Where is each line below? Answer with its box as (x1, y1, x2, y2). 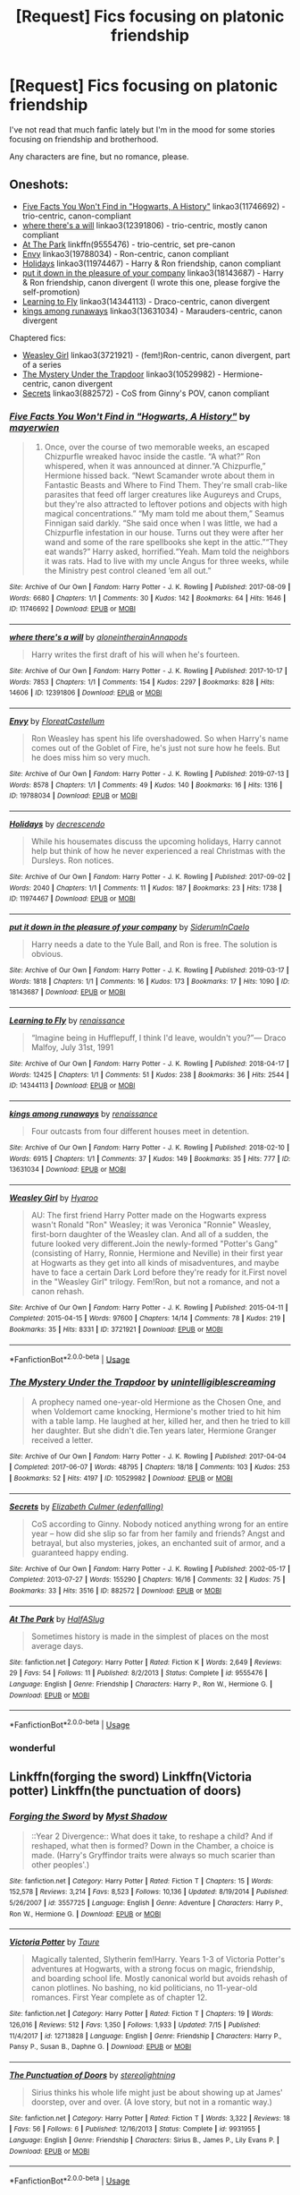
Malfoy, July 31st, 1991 (30, 1041, 114, 1053)
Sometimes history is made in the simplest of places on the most (30, 1631, 270, 1642)
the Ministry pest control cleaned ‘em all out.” (44, 566, 212, 577)
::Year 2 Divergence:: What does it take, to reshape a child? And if (30, 1831, 274, 1841)
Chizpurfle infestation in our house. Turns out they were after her (44, 527, 284, 538)
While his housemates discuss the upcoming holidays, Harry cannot (30, 835, 281, 847)
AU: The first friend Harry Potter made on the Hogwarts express (30, 1209, 267, 1220)
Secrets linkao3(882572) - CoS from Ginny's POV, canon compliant (21, 388, 270, 398)
